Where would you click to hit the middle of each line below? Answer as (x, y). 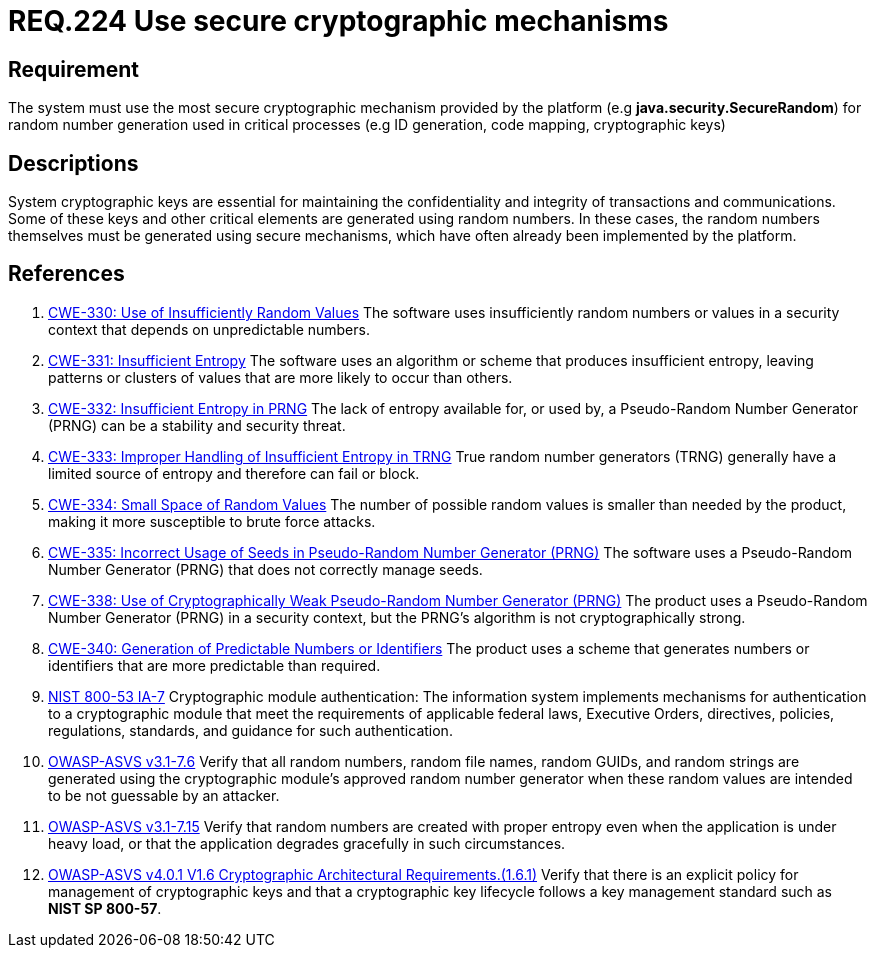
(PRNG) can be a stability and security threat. (197, 425)
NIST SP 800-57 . (105, 908)
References (66, 274)
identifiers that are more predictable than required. (214, 665)
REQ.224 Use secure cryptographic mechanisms (338, 21)
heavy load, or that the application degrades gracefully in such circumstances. (307, 843)
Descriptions (73, 163)
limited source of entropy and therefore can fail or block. (234, 473)
